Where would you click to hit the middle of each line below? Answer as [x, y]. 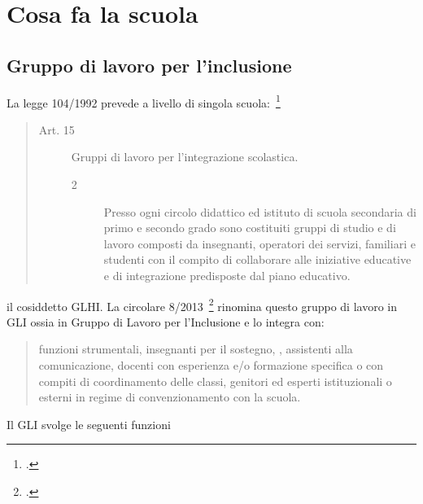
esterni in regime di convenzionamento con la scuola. [170, 397]
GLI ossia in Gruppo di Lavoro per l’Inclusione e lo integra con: [166, 321]
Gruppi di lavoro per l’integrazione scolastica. [185, 157]
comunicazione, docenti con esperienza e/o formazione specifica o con [211, 365]
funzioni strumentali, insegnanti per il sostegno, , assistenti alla [196, 349]
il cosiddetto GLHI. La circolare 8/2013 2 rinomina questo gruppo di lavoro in [202, 305]
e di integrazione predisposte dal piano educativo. [227, 275]
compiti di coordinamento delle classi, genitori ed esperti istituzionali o [215, 381]
